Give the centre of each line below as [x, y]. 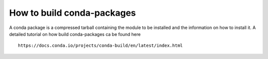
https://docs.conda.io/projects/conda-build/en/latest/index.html [100, 46]
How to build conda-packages [72, 13]
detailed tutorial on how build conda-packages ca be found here [75, 34]
